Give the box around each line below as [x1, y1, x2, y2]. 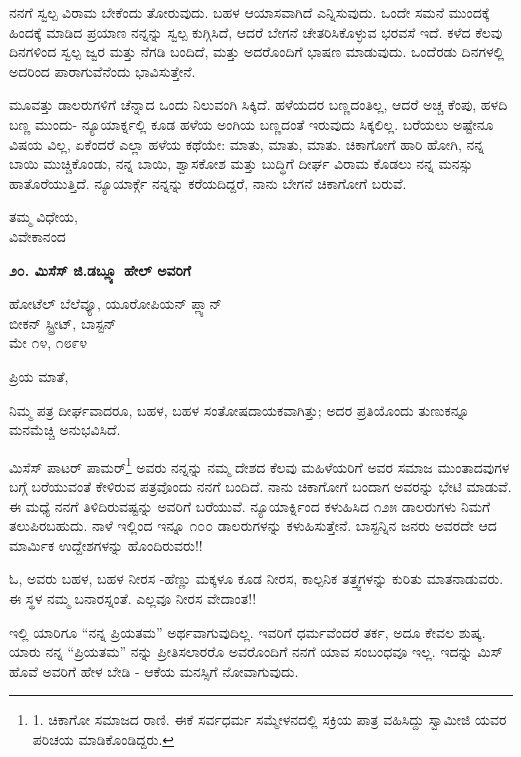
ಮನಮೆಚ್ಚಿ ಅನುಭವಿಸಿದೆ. [9, 419, 121, 440]
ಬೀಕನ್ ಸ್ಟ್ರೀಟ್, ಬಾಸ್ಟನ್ [9, 312, 117, 333]
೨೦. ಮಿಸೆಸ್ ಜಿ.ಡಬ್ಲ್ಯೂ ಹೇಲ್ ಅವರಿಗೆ [9, 259, 191, 280]
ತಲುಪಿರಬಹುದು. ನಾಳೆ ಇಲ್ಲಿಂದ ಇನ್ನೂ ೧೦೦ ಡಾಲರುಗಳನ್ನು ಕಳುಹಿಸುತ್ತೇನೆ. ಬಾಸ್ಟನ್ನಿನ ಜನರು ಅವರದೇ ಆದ [9, 515, 497, 536]
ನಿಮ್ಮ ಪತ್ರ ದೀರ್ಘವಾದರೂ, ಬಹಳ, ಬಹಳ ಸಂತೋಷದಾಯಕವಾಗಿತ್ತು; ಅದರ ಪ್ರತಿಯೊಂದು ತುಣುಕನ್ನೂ [9, 399, 470, 420]
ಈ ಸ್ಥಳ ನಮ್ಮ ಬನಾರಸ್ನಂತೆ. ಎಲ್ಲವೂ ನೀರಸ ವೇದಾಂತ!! [9, 587, 257, 608]
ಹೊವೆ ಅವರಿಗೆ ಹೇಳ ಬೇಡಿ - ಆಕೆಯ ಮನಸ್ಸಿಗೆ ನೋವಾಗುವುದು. [9, 660, 299, 681]
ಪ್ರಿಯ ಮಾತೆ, [9, 365, 69, 386]
